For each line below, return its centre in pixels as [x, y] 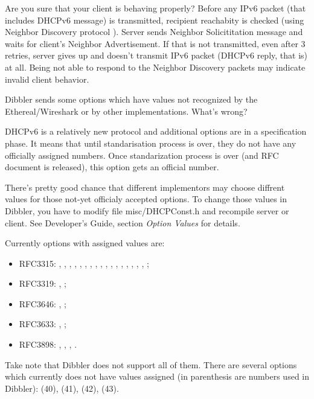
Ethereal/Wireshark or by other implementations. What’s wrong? [126, 111]
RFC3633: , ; [43, 324]
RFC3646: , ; [43, 303]
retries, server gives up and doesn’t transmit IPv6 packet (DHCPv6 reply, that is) [156, 55]
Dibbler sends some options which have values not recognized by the [131, 99]
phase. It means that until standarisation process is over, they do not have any [151, 143]
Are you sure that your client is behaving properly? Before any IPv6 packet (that [155, 8]
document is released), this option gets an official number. [112, 167]
